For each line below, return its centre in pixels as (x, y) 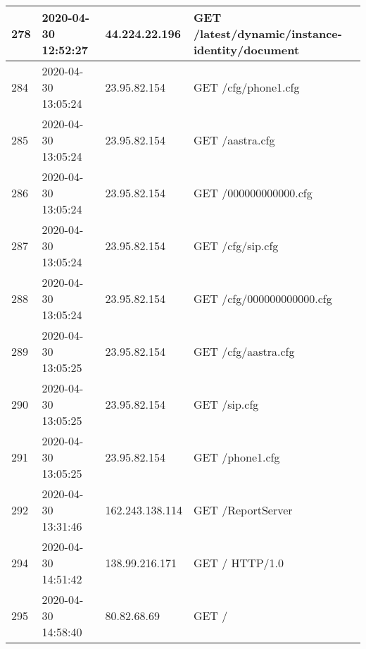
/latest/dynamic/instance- (267, 33)
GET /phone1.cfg (236, 457)
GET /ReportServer (243, 510)
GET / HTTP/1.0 (239, 563)
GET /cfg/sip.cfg (236, 246)
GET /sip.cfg (226, 404)
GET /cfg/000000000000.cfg (263, 298)
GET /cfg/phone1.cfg (246, 87)
